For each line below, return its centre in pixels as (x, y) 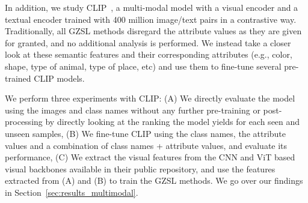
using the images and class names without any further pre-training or (133, 110)
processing (24, 122)
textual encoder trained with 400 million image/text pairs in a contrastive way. (151, 19)
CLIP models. (59, 78)
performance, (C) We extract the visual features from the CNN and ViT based (150, 157)
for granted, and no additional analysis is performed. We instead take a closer (148, 42)
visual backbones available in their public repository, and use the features (140, 168)
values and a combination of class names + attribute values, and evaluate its (146, 145)
